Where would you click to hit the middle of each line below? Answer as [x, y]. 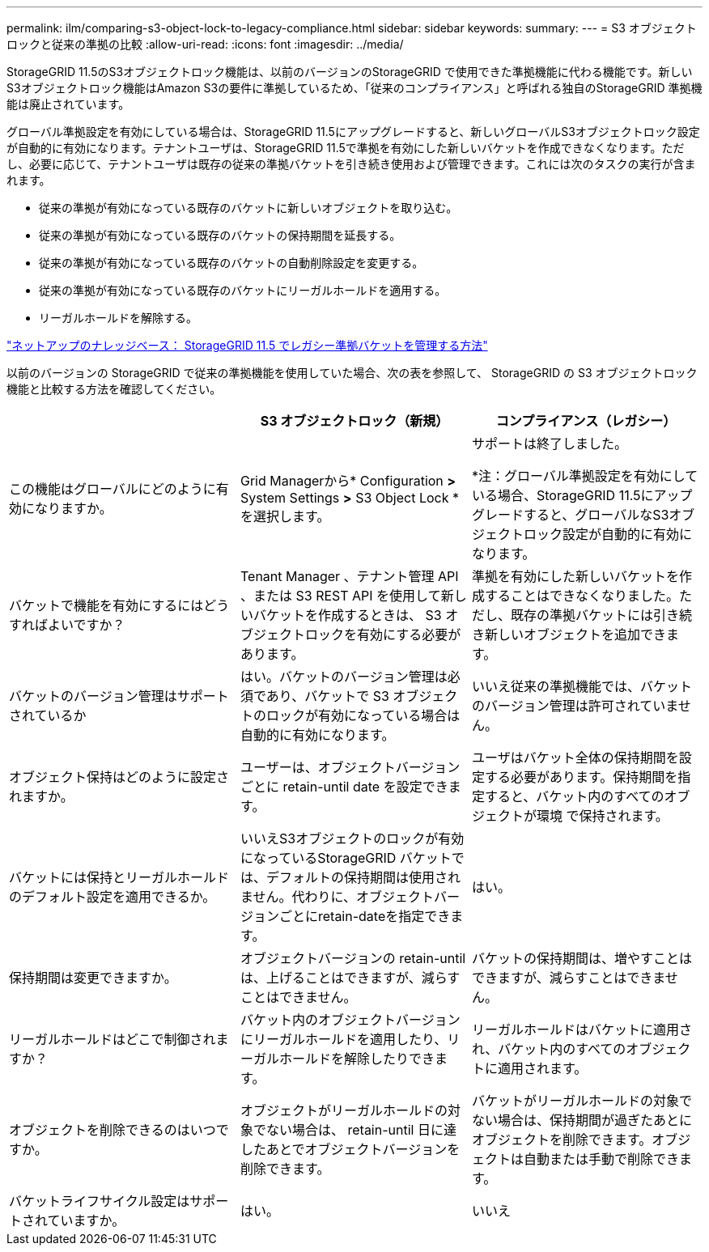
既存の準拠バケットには [582, 615]
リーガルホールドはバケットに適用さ [582, 1029]
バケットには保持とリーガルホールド [119, 877]
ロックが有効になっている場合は [363, 715]
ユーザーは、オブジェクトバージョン [350, 767]
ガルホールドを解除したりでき [344, 1059]
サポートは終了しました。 [549, 444]
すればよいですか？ [67, 625]
